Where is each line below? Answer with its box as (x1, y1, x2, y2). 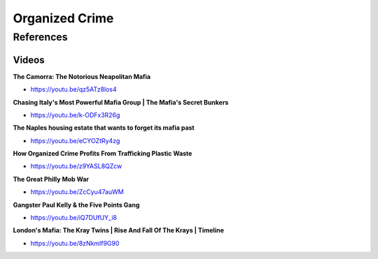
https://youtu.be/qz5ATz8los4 (30, 85, 117, 94)
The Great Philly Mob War (13, 175, 90, 183)
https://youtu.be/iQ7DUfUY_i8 (30, 214, 118, 222)
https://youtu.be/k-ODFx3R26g (30, 110, 120, 119)
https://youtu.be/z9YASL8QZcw (30, 162, 122, 170)
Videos (13, 54, 45, 66)
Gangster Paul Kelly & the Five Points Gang (13, 200, 140, 209)
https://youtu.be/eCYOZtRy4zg (30, 136, 120, 145)
